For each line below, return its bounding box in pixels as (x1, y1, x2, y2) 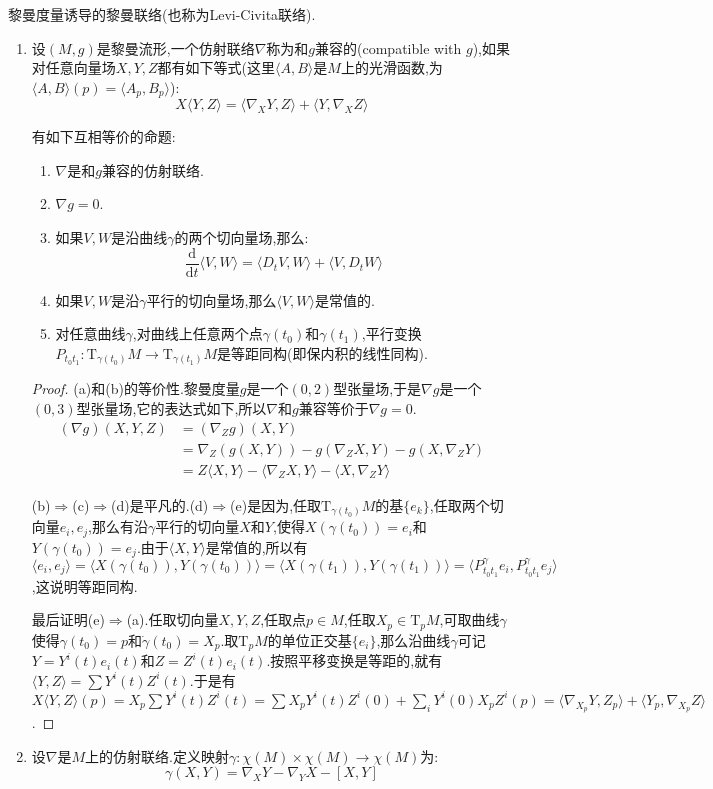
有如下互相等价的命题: (31, 126, 176, 147)
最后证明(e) (31, 609, 105, 630)
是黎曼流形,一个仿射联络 (96, 37, 255, 58)
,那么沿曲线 (376, 629, 451, 650)
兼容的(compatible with (315, 37, 462, 58)
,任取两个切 (429, 494, 504, 515)
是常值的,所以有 (205, 536, 308, 557)
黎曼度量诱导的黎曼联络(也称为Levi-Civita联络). (8, 4, 316, 24)
